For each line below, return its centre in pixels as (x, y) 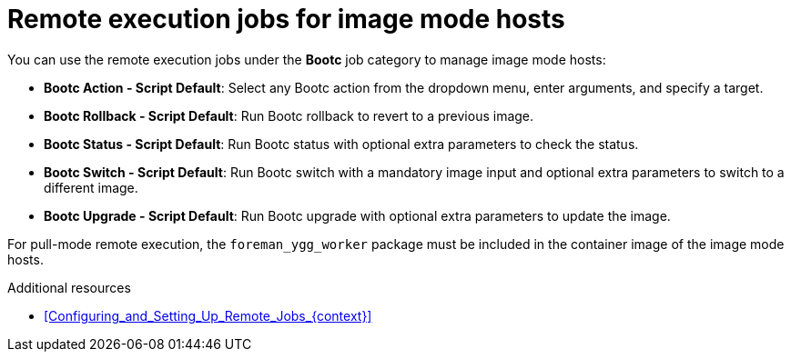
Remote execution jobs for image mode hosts (286, 19)
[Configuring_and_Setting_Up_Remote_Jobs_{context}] (208, 315)
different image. (91, 187)
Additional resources (69, 287)
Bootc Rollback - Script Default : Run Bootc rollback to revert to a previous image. (289, 115)
